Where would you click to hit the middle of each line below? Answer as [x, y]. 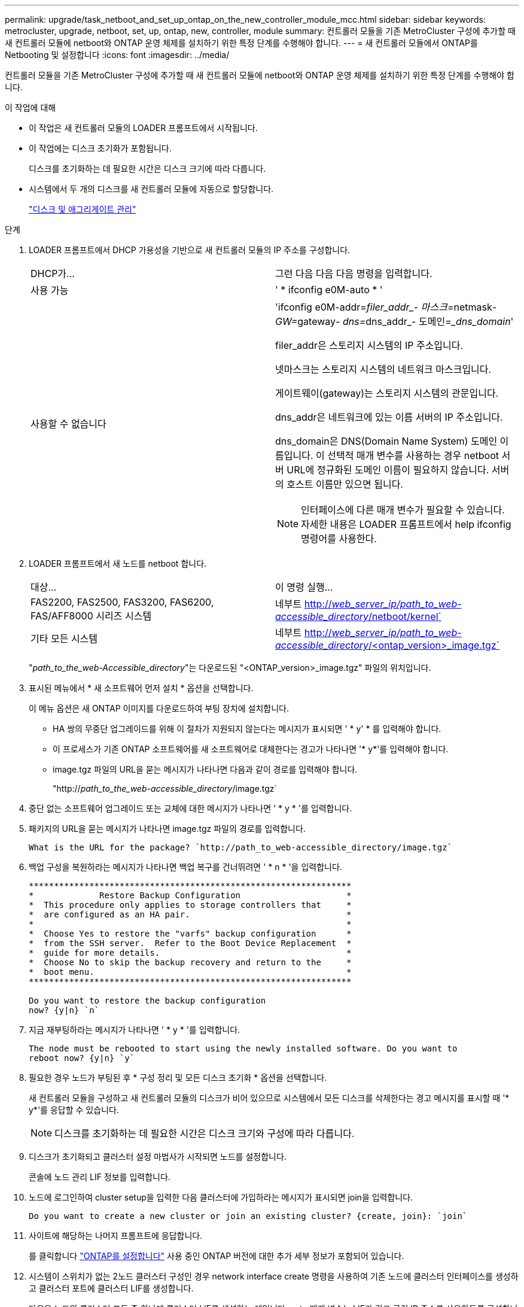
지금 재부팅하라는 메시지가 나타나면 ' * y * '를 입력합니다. [135, 1030]
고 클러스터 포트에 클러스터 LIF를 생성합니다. [111, 1288]
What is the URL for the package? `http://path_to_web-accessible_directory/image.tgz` [241, 847]
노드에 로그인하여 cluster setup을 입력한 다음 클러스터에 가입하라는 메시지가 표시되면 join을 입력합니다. [221, 1197]
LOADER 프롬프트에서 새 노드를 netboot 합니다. [118, 563]
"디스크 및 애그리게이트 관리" [83, 209]
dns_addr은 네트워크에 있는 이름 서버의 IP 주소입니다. [389, 417]
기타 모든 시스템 [64, 639]
